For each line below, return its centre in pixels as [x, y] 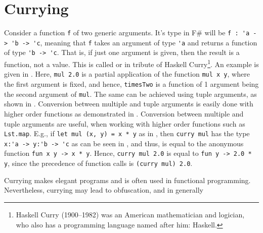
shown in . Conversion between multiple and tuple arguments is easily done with [129, 104]
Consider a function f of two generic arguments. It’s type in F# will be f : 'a [127, 33]
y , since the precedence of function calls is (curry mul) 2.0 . [98, 163]
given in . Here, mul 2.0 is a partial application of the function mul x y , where [127, 74]
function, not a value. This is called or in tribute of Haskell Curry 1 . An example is [131, 63]
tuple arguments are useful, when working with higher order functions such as [125, 123]
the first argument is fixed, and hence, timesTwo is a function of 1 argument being [131, 84]
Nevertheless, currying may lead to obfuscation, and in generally [104, 190]
